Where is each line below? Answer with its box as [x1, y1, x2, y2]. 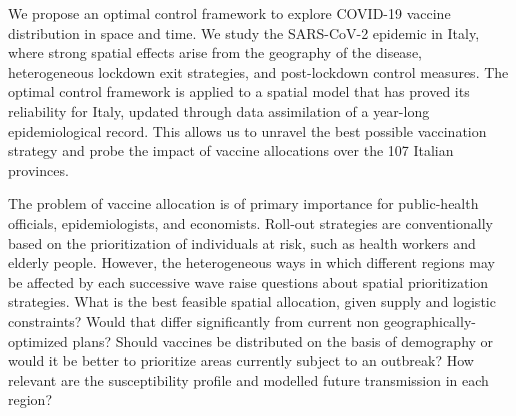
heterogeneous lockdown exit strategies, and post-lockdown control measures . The [8, 61, 509, 82]
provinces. [8, 159, 69, 180]
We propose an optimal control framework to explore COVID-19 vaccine [8, 3, 451, 23]
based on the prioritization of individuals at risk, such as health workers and [8, 232, 476, 253]
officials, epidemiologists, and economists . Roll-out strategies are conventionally [8, 212, 493, 233]
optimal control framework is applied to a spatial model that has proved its [8, 81, 470, 102]
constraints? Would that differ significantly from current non [8, 310, 380, 331]
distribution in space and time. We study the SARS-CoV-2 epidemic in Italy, [8, 22, 480, 43]
